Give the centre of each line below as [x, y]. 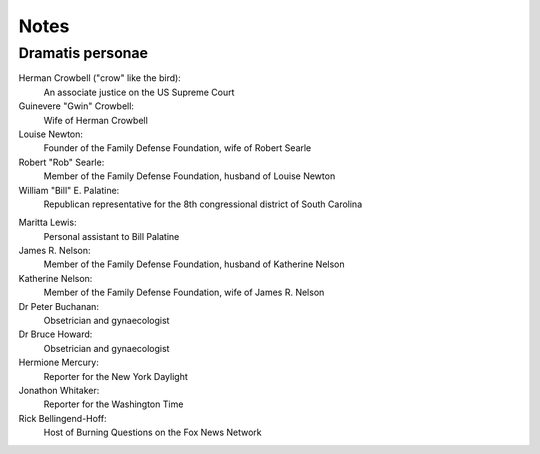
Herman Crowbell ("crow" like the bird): [100, 78]
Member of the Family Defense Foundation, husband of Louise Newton [189, 176]
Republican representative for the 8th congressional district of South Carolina [203, 204]
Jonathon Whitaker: [59, 390]
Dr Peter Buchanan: [59, 306]
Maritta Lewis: [47, 222]
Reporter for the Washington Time [113, 404]
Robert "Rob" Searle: [61, 162]
